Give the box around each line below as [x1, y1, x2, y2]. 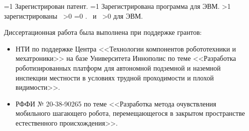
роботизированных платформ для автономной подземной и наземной [15, 62, 221, 73]
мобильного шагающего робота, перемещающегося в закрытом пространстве [15, 108, 245, 118]
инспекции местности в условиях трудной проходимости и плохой [15, 72, 214, 82]
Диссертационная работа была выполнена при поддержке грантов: [4, 27, 202, 37]
